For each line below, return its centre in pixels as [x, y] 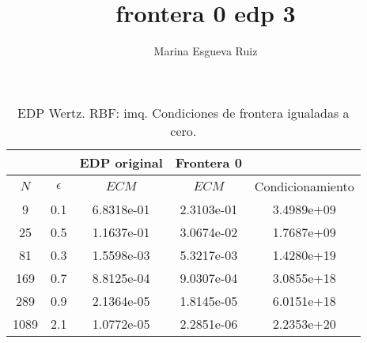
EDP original [121, 162]
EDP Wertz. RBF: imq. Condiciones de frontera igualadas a [183, 112]
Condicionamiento [304, 186]
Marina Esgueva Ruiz [206, 51]
